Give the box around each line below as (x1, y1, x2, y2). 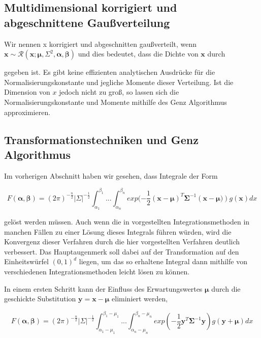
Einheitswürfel (4, 256, 49, 267)
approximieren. (4, 106, 51, 117)
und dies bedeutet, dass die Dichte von (78, 48, 199, 59)
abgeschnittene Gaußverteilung (4, 14, 170, 30)
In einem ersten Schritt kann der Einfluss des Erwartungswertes (4, 283, 203, 294)
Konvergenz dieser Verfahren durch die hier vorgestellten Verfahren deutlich (4, 236, 240, 247)
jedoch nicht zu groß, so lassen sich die (59, 87, 179, 97)
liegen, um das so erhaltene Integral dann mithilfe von (79, 256, 247, 267)
